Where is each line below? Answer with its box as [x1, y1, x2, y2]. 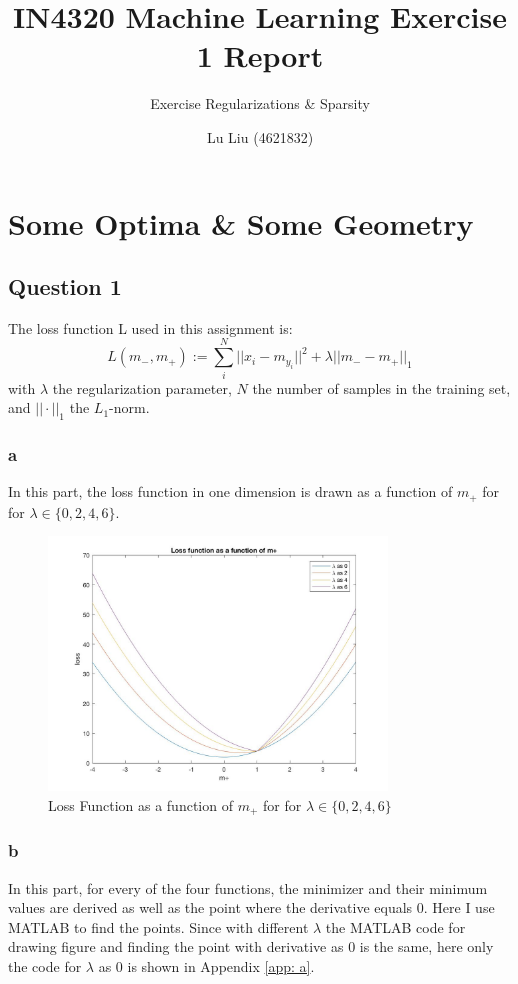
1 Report [196, 35, 324, 76]
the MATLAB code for [325, 916, 466, 937]
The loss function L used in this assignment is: [8, 317, 293, 338]
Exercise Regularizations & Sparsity [150, 93, 370, 114]
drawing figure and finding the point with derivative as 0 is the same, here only [8, 936, 494, 957]
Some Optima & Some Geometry [8, 202, 474, 243]
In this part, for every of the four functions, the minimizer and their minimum [8, 877, 488, 898]
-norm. [109, 397, 150, 418]
